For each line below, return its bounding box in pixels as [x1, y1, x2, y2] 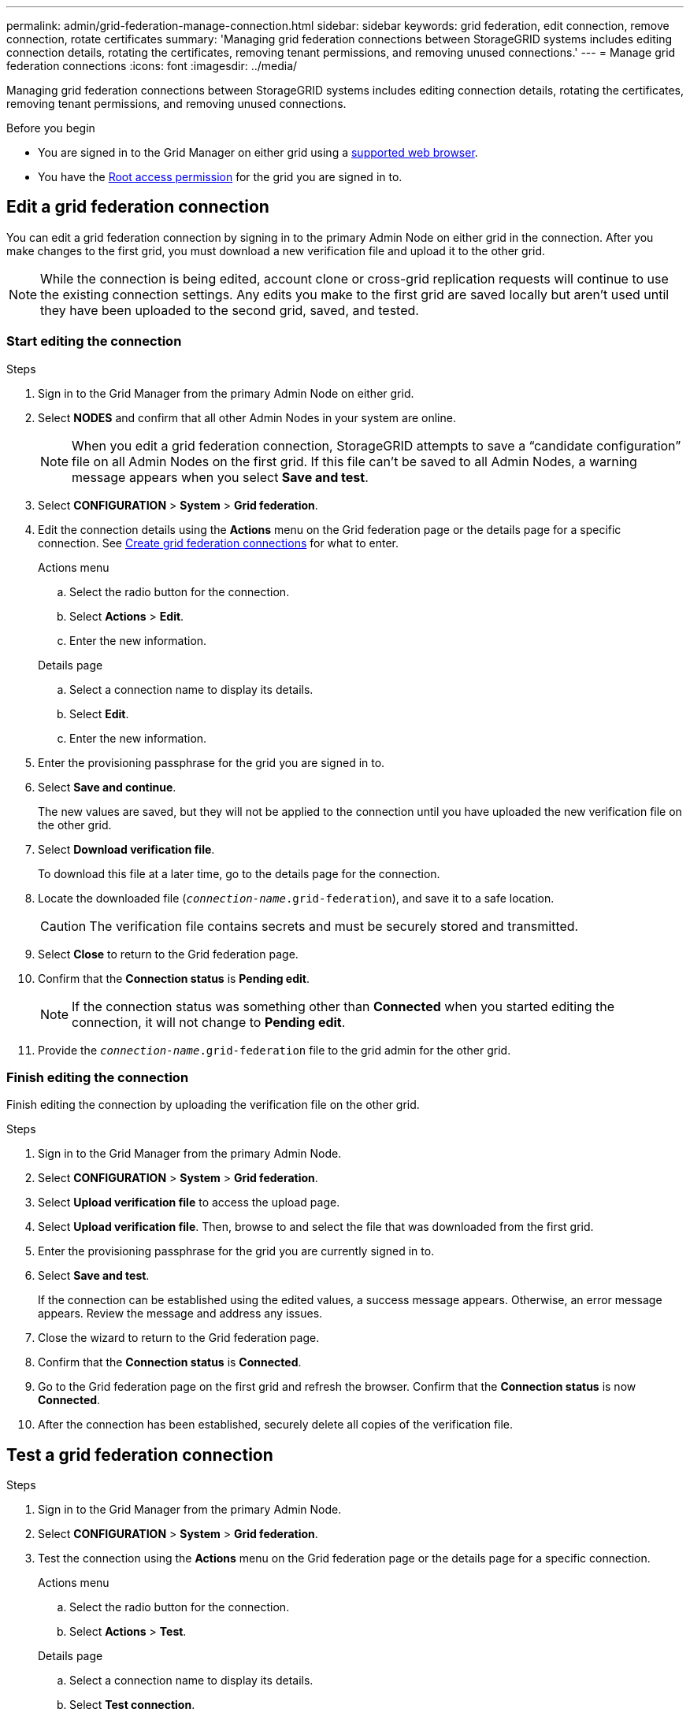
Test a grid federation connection [6, 1444, 273, 1465]
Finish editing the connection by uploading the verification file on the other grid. [6, 1098, 420, 1112]
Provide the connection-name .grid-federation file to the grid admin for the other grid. [38, 1043, 511, 1057]
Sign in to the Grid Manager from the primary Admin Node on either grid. [38, 386, 414, 400]
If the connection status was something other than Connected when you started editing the [72, 998, 614, 1014]
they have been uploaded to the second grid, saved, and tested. [40, 302, 419, 318]
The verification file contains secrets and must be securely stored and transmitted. [89, 917, 579, 934]
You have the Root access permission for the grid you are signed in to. [38, 170, 402, 183]
